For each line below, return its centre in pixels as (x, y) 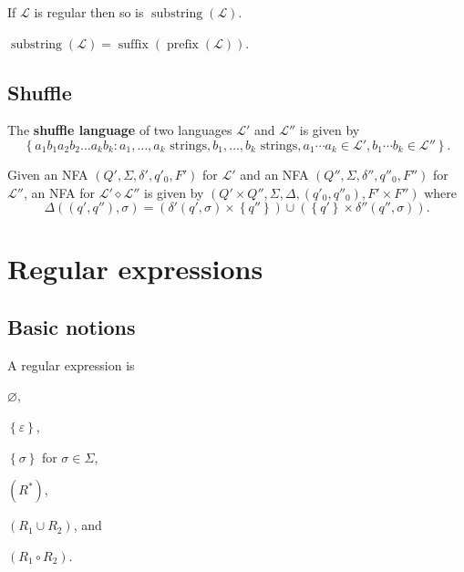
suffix (133, 44)
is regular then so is (89, 12)
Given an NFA (48, 174)
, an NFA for (59, 192)
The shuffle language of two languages (120, 130)
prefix (182, 44)
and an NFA (274, 174)
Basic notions (72, 326)
